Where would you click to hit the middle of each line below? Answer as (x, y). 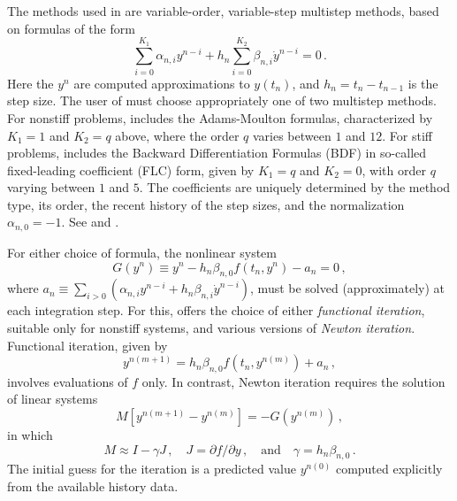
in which (30, 435)
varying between (51, 187)
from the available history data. (93, 486)
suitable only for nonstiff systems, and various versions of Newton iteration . (211, 327)
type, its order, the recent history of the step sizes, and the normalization (206, 204)
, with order (394, 170)
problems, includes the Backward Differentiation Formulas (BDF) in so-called (217, 153)
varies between (292, 135)
